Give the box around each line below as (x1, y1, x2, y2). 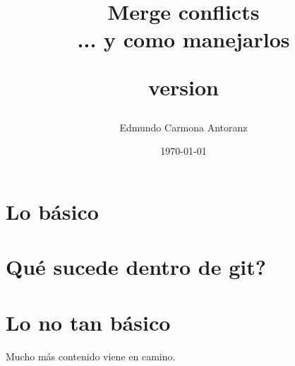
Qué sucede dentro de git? (6, 252, 266, 281)
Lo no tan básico (6, 307, 171, 336)
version (148, 72, 219, 101)
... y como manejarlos (77, 25, 290, 54)
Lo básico (6, 196, 99, 225)
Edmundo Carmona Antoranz (119, 119, 248, 134)
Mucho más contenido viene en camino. (6, 348, 176, 363)
